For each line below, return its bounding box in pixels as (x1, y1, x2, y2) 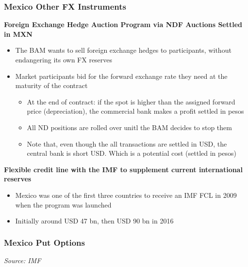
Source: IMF (4, 255, 41, 265)
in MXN (4, 29, 33, 39)
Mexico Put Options (4, 236, 85, 248)
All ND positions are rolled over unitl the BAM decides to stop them (27, 122, 232, 132)
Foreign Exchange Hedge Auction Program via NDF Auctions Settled (4, 19, 243, 30)
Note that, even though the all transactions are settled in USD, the (27, 138, 227, 148)
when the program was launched (15, 199, 112, 209)
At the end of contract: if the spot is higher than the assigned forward (27, 96, 235, 106)
